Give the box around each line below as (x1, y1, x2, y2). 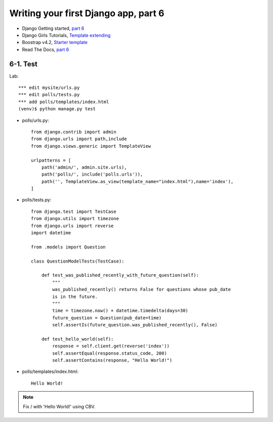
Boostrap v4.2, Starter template (22, 39, 88, 46)
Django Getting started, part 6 (22, 25, 84, 31)
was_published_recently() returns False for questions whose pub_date (52, 286, 231, 292)
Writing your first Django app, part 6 (9, 8, 164, 19)
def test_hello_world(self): (41, 336, 114, 342)
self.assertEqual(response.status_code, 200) (52, 350, 167, 356)
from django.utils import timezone (31, 216, 119, 222)
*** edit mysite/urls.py (18, 85, 80, 91)
